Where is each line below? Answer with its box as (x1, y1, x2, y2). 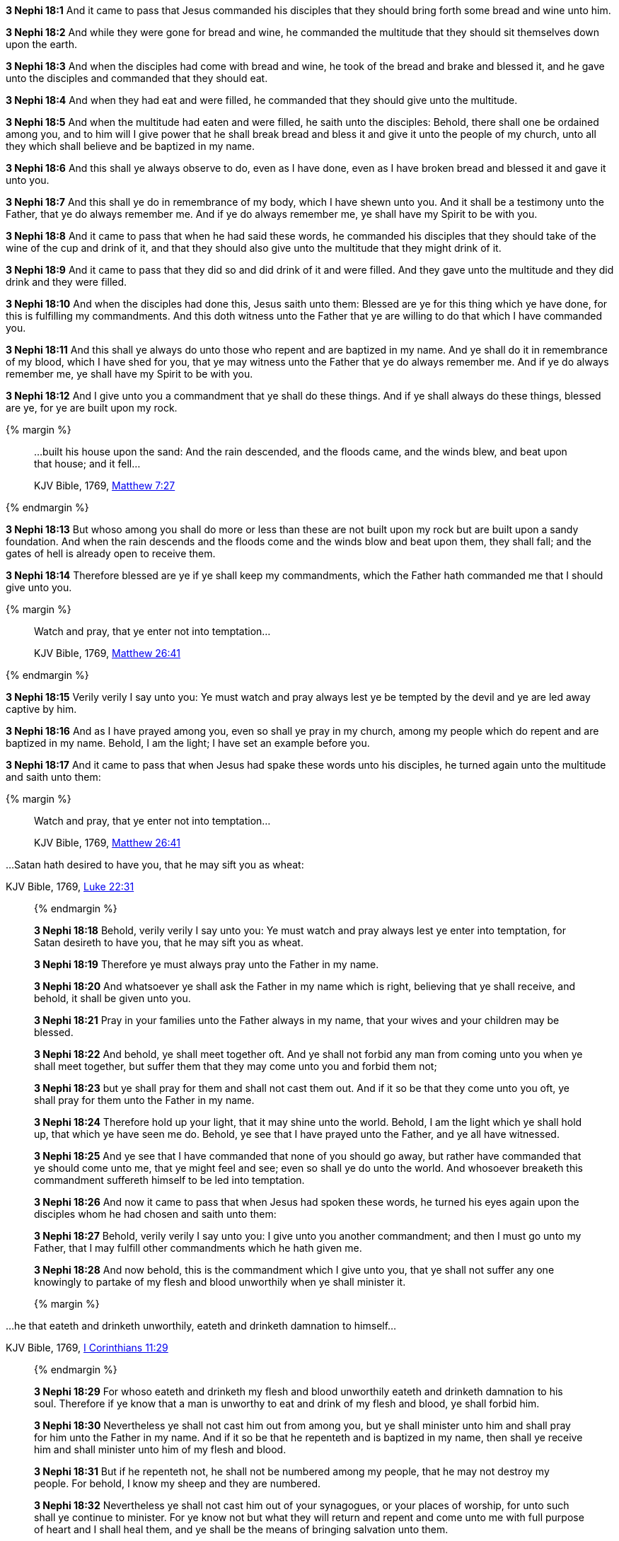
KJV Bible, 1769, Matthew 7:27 (34, 479, 175, 492)
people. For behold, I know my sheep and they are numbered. (34, 1477, 320, 1489)
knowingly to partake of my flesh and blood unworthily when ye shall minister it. (34, 1276, 406, 1288)
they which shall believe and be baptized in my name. (6, 140, 255, 152)
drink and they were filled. (6, 276, 127, 288)
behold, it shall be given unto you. (34, 992, 191, 1004)
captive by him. (6, 703, 77, 715)
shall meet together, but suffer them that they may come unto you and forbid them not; (34, 1060, 437, 1072)
